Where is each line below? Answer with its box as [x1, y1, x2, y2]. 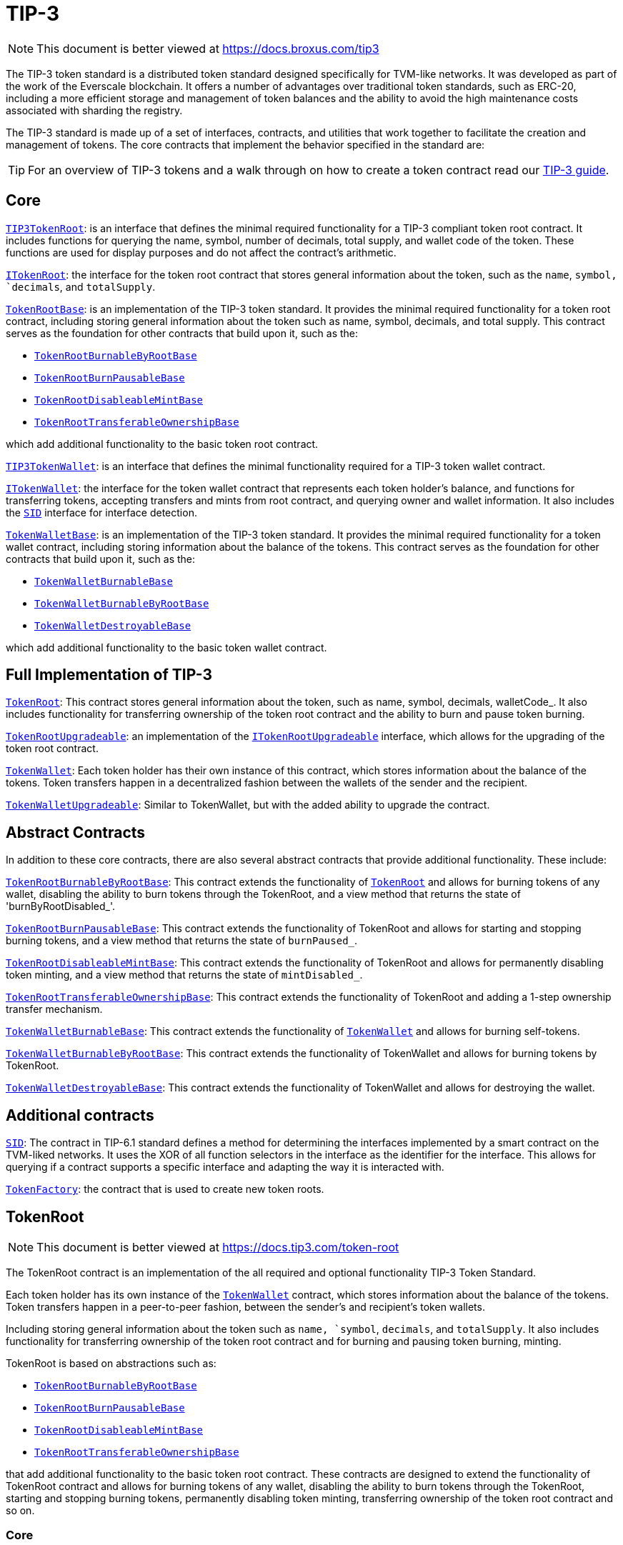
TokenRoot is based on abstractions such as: [6, 1356, 216, 1369]
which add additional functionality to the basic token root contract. [6, 437, 319, 450]
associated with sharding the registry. [6, 104, 183, 116]
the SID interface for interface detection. [6, 506, 197, 519]
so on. [6, 1504, 35, 1516]
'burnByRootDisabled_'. [6, 900, 115, 913]
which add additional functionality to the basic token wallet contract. [6, 641, 327, 654]
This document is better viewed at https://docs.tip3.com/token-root [36, 1239, 399, 1254]
